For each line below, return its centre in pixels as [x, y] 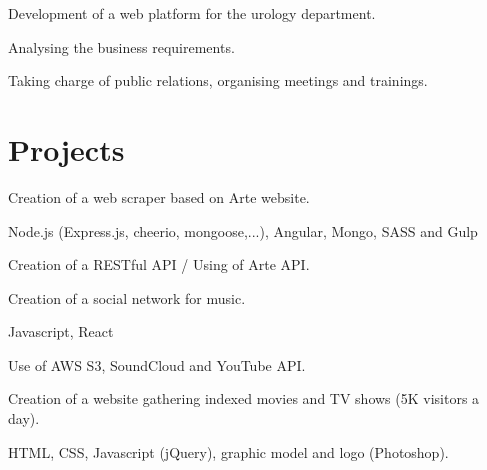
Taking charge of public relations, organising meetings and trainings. [218, 80]
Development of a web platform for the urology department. [192, 13]
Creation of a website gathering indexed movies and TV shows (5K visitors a [244, 398]
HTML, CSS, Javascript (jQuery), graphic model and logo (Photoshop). [228, 451]
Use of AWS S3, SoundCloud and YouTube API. [157, 364]
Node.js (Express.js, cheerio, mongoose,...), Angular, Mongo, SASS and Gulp [243, 230]
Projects [66, 148]
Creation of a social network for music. [127, 297]
